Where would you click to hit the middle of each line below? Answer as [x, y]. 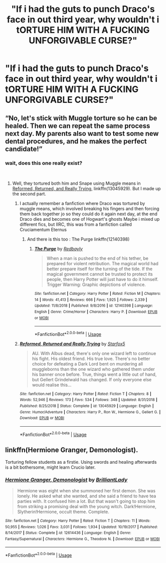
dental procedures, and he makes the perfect [76, 141]
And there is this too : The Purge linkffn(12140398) [78, 239]
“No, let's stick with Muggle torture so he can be [81, 118]
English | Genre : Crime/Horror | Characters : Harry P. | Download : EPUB [96, 312]
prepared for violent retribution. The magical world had [103, 263]
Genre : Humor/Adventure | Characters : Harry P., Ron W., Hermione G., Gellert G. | [90, 412]
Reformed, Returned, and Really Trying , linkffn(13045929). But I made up [86, 188]
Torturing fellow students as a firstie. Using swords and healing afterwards [81, 462]
